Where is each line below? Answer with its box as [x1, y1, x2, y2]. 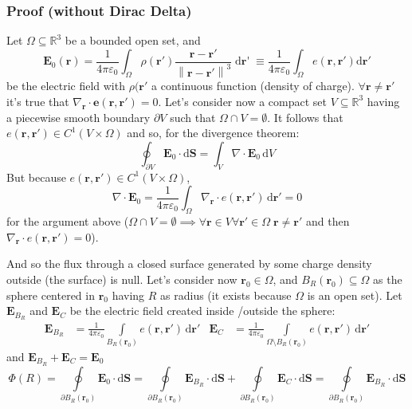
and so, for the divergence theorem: [127, 124, 300, 141]
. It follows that [267, 108, 343, 125]
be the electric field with [6, 77, 125, 94]
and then [305, 212, 350, 229]
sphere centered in [6, 286, 95, 303]
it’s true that [6, 92, 69, 109]
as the [373, 270, 402, 287]
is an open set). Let [307, 286, 402, 303]
